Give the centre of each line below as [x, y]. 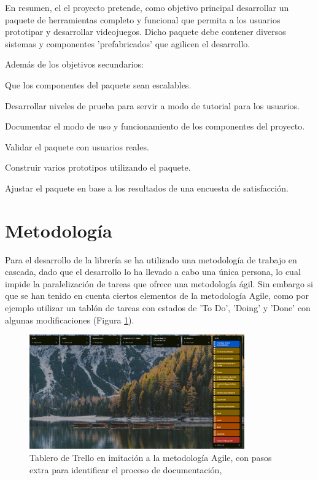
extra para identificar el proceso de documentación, [126, 469]
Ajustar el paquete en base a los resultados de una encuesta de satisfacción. [147, 188]
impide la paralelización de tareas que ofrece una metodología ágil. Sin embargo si [159, 283]
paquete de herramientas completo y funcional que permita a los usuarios [143, 19]
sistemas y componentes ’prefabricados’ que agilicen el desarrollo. [128, 43]
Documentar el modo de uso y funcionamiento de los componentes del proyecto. [155, 126]
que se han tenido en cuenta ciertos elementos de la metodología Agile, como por [157, 296]
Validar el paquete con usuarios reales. [77, 146]
